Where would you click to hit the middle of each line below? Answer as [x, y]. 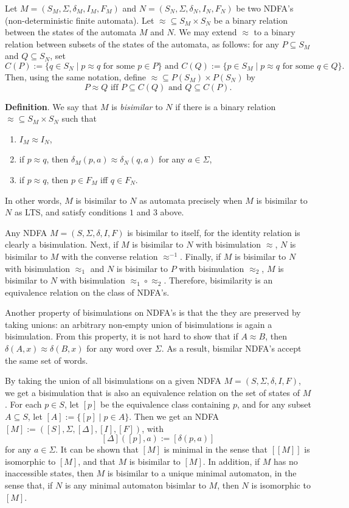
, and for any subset [274, 404]
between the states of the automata [71, 32]
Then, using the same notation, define [75, 76]
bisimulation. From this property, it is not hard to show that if [122, 336]
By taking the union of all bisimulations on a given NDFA [113, 381]
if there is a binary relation [226, 106]
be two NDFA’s [265, 8]
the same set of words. [47, 360]
